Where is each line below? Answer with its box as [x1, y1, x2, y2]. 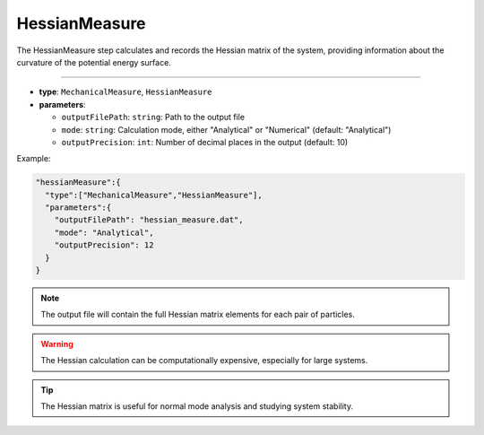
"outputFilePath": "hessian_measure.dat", [54, 215, 244, 225]
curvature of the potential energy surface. [16, 57, 172, 67]
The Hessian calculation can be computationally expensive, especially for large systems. [40, 355, 368, 366]
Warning [40, 338, 73, 349]
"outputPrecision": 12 [54, 240, 154, 250]
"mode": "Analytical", [54, 227, 154, 238]
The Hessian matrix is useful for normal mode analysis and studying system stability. [40, 400, 354, 412]
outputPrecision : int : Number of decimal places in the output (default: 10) [61, 136, 349, 147]
